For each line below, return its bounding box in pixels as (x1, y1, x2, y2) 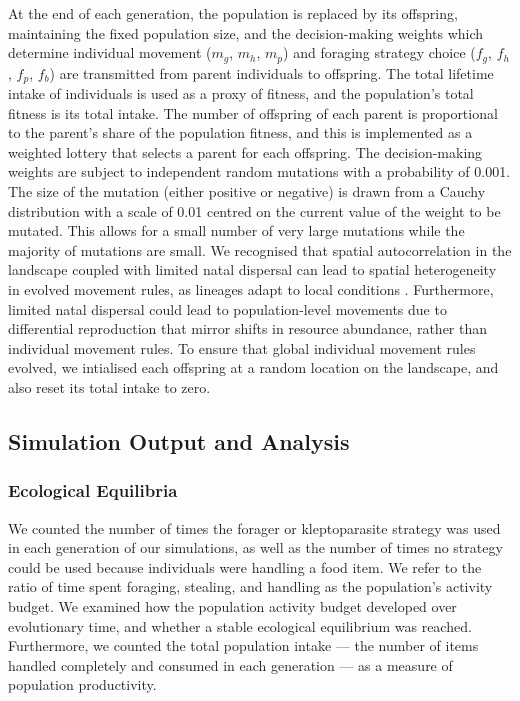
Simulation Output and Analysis (8, 425, 350, 456)
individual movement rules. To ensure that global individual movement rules (8, 337, 476, 358)
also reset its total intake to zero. (8, 377, 211, 397)
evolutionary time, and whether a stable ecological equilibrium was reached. (8, 615, 472, 636)
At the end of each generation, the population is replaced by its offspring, (8, 3, 458, 23)
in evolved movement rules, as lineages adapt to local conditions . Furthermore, (8, 279, 494, 300)
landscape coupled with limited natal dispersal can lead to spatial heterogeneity (8, 259, 497, 280)
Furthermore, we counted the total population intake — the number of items (8, 635, 479, 656)
